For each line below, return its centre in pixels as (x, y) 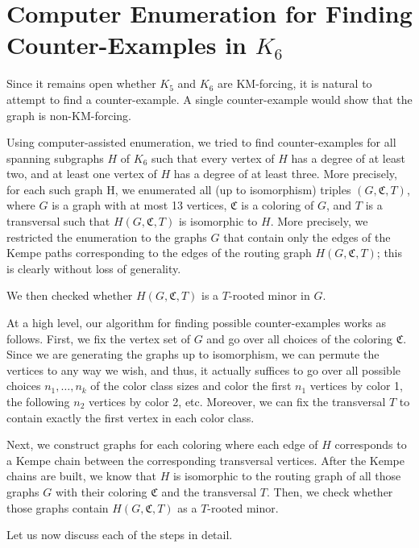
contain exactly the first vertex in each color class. (131, 417)
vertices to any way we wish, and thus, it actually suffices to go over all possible (203, 369)
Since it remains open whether (81, 83)
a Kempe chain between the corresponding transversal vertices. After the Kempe (206, 460)
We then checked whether (70, 295)
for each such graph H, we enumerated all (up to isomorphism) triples (179, 189)
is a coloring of (278, 205)
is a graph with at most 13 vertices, (139, 205)
